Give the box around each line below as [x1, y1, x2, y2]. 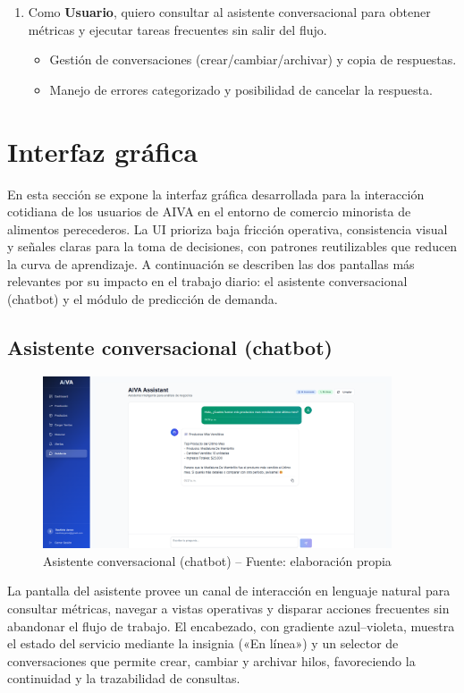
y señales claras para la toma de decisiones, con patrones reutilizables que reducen [7, 237, 458, 256]
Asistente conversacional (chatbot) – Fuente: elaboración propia [43, 551, 392, 570]
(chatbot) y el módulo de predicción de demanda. [7, 290, 278, 308]
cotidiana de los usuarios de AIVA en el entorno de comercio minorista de [7, 202, 411, 221]
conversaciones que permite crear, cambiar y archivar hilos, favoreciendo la [7, 651, 416, 670]
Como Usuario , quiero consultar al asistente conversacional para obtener [28, 3, 431, 21]
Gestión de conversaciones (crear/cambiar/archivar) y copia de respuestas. [49, 50, 457, 69]
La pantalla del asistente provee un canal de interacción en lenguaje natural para [7, 581, 451, 600]
